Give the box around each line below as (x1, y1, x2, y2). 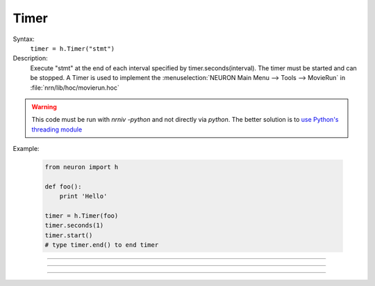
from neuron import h (44, 164, 119, 171)
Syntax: (12, 35, 35, 43)
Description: (12, 54, 48, 63)
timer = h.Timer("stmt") (30, 45, 115, 52)
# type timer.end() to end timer (44, 241, 159, 249)
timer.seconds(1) (44, 221, 104, 230)
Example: (12, 145, 40, 153)
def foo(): (44, 182, 82, 191)
